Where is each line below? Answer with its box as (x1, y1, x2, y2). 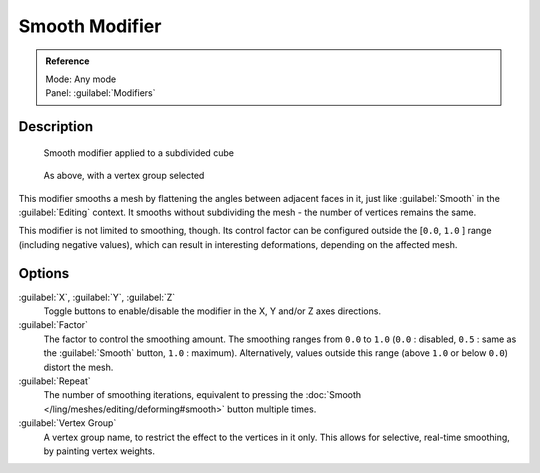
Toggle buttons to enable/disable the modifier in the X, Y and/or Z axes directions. (43, 305, 382, 317)
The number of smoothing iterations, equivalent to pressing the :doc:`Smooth (43, 389, 362, 401)
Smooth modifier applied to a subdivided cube (43, 146, 235, 159)
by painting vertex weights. (43, 445, 155, 457)
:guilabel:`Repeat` (18, 375, 92, 387)
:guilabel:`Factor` (18, 319, 89, 331)
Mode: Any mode (45, 73, 117, 85)
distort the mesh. (43, 361, 114, 373)
